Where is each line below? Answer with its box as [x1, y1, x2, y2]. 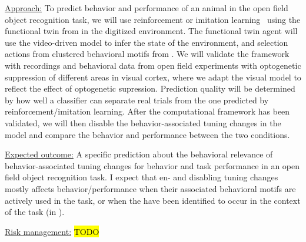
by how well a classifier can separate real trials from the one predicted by [5, 93, 269, 106]
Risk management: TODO [5, 225, 99, 237]
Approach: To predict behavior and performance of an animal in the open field [5, 2, 288, 14]
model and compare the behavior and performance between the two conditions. [5, 128, 290, 140]
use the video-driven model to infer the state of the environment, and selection [5, 36, 288, 48]
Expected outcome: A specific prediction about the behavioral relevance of [5, 148, 273, 160]
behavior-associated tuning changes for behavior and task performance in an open [5, 159, 300, 172]
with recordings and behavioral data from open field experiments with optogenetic [5, 59, 301, 71]
